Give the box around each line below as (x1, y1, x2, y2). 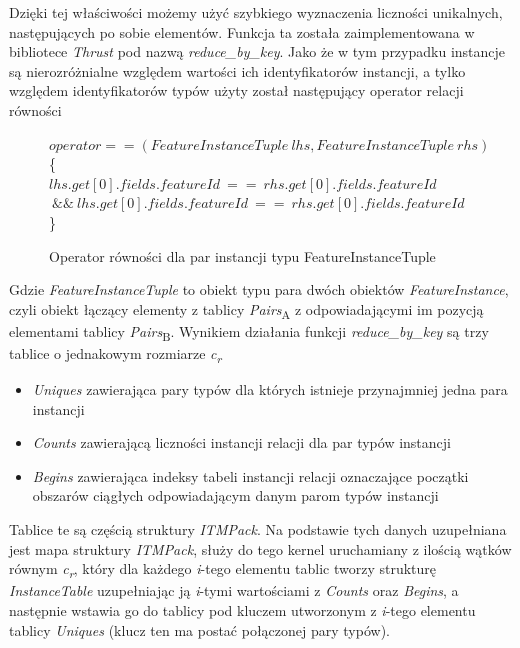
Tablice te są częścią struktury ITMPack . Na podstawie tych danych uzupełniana (9, 519, 507, 540)
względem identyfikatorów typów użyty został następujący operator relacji (9, 80, 464, 101)
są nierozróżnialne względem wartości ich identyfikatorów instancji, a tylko (9, 60, 466, 81)
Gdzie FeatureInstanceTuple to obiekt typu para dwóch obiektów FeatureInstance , (9, 279, 509, 300)
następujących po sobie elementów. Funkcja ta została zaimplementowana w (9, 21, 475, 42)
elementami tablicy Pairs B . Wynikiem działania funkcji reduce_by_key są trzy (9, 320, 489, 344)
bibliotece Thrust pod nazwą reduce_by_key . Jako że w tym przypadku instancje (9, 41, 506, 62)
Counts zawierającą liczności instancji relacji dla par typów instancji (32, 432, 451, 453)
